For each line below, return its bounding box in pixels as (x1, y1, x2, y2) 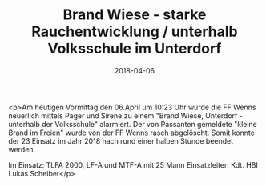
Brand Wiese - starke (62, 6, 207, 24)
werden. (8, 144, 36, 154)
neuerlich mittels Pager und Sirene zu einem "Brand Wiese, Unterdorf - (8, 110, 243, 121)
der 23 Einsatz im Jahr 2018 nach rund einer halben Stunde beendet (8, 136, 234, 145)
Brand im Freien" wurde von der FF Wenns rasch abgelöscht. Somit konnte (8, 128, 255, 137)
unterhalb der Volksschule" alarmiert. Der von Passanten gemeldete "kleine (8, 119, 258, 129)
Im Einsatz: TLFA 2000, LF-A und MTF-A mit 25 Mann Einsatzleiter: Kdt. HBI (8, 160, 258, 169)
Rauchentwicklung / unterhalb (31, 22, 238, 41)
